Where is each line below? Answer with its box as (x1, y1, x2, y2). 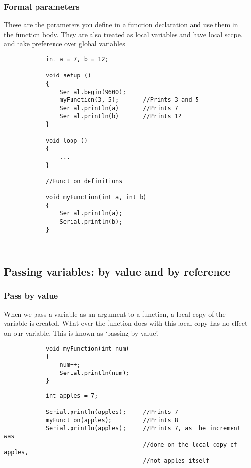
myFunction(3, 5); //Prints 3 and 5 (59, 96, 199, 104)
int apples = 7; (45, 392, 98, 399)
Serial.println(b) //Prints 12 (59, 112, 182, 120)
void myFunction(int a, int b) (45, 194, 147, 201)
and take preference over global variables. (4, 38, 127, 49)
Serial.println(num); (59, 369, 129, 376)
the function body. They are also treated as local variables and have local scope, (4, 29, 243, 39)
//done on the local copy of (143, 441, 237, 448)
